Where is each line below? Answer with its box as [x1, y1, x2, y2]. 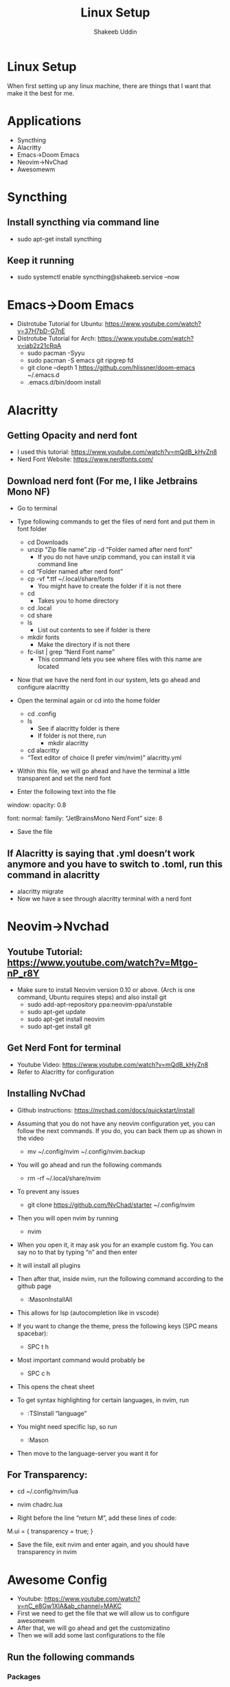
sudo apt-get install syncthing [16, 235, 102, 243]
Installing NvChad [7, 1088, 86, 1099]
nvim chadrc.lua [16, 1501, 63, 1509]
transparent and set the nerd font [16, 774, 111, 782]
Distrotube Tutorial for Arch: [16, 334, 96, 343]
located [37, 663, 60, 671]
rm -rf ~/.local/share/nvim [27, 1174, 101, 1182]
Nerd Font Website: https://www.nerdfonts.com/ [16, 455, 154, 464]
